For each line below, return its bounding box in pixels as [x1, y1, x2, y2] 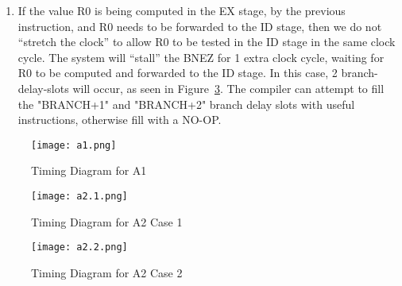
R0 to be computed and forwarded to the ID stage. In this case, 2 [17, 64, 338, 81]
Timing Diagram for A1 [31, 162, 147, 179]
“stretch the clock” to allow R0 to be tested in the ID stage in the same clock [17, 33, 396, 50]
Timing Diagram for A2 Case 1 [31, 213, 183, 230]
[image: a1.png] [31, 139, 117, 151]
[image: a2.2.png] [31, 242, 128, 253]
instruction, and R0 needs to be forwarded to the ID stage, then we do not [17, 17, 382, 34]
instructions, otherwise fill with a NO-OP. [17, 111, 222, 128]
